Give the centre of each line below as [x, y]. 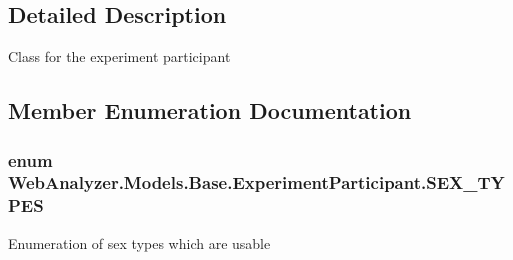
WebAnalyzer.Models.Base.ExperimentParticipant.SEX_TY [256, 182]
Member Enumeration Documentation [210, 110]
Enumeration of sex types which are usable [139, 242]
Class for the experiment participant [119, 56]
